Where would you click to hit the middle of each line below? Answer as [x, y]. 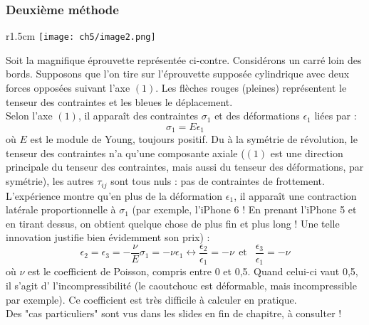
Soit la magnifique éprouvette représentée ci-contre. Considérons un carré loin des [184, 59]
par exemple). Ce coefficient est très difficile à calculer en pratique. [151, 299]
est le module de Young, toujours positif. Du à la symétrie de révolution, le [194, 139]
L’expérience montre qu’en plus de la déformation [114, 195]
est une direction [307, 153]
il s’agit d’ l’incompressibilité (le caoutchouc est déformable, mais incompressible [181, 286]
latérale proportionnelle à [61, 209]
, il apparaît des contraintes [138, 116]
